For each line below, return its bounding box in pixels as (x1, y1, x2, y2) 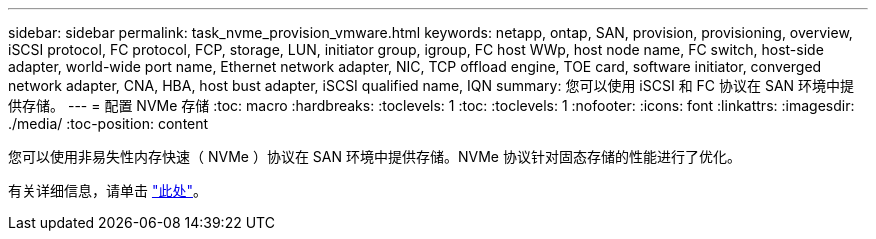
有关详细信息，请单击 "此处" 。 (8, 182, 207, 199)
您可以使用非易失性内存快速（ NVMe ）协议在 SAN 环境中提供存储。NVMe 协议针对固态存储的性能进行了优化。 (8, 148, 741, 165)
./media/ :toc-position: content (8, 115, 209, 132)
